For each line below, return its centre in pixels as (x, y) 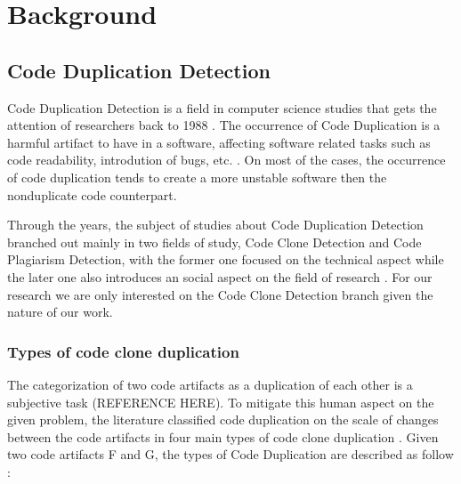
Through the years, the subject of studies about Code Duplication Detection (215, 225)
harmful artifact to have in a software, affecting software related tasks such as (219, 142)
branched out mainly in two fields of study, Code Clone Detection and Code (214, 242)
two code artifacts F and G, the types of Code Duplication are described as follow (230, 454)
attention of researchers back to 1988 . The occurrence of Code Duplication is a (224, 125)
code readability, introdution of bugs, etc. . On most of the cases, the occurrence (226, 160)
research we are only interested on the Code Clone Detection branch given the (220, 294)
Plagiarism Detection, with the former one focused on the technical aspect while (226, 259)
